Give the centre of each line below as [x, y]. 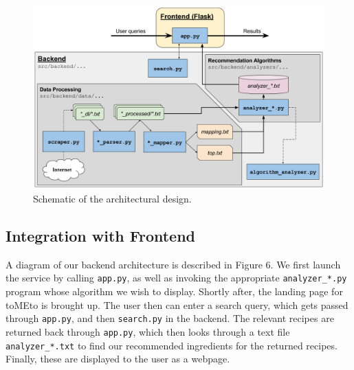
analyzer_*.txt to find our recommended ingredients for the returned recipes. [172, 345]
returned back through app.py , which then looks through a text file [148, 331]
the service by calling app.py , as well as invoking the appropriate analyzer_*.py [176, 278]
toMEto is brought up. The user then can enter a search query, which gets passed [177, 304]
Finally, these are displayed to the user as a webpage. [118, 359]
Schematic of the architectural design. [112, 199]
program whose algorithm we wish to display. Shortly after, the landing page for [174, 291]
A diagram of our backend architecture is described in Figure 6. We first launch [173, 264]
